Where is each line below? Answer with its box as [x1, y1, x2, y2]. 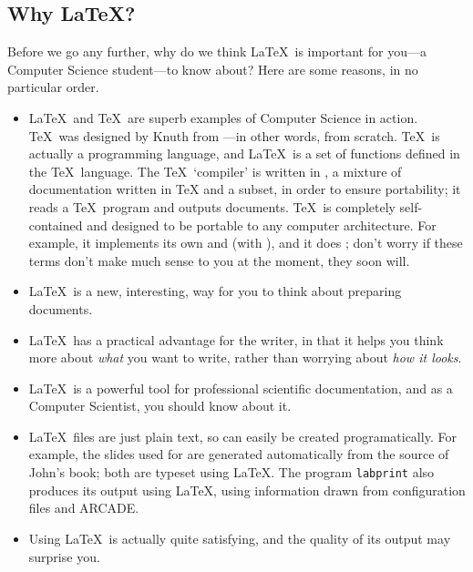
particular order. [7, 77, 99, 97]
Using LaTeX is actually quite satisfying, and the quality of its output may [28, 528, 451, 547]
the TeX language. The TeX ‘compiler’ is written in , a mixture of [28, 161, 402, 180]
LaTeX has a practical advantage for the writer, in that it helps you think [28, 330, 444, 349]
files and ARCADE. [28, 498, 139, 517]
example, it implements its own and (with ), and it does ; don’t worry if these [28, 233, 463, 252]
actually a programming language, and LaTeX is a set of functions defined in [28, 144, 460, 163]
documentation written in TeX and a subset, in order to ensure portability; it [28, 179, 461, 199]
